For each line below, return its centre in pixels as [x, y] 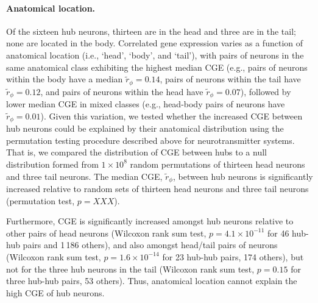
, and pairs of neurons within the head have [122, 91]
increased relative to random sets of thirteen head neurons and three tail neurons [157, 188]
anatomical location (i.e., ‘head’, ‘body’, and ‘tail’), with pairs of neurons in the [155, 55]
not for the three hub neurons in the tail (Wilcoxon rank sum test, [130, 269]
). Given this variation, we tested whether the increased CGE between [171, 116]
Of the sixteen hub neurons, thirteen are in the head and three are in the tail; [151, 31]
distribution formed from [52, 164]
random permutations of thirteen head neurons [217, 164]
